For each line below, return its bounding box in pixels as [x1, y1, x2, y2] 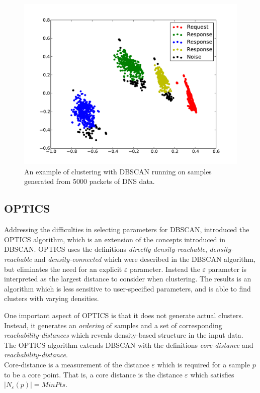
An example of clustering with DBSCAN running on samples [24, 166, 212, 176]
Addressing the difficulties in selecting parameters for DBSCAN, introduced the [4, 224, 249, 235]
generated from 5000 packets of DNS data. [24, 176, 155, 186]
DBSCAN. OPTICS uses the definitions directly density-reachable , [4, 244, 207, 254]
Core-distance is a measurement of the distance [4, 359, 149, 369]
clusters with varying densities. [4, 293, 99, 304]
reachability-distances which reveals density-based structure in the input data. [4, 330, 243, 340]
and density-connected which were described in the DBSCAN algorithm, [34, 254, 256, 264]
